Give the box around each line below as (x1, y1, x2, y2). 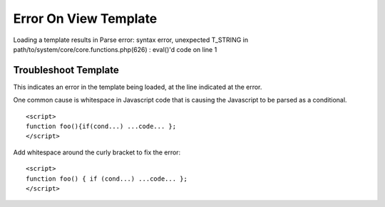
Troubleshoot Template (13, 64, 119, 76)
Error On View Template (13, 11, 158, 26)
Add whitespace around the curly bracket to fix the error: (13, 148, 181, 156)
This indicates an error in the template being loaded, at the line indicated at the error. (13, 83, 262, 91)
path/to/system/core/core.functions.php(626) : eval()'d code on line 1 (13, 45, 217, 53)
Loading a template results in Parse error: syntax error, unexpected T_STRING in (13, 36, 249, 44)
